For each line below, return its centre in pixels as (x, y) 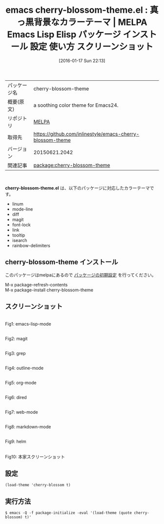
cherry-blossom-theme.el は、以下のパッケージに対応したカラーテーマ (78, 188)
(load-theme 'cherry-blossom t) (38, 485)
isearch (20, 240)
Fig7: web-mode (21, 412)
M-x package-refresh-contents (36, 285)
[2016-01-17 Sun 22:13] (82, 60)
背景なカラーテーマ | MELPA (91, 22)
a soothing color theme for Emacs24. (76, 105)
